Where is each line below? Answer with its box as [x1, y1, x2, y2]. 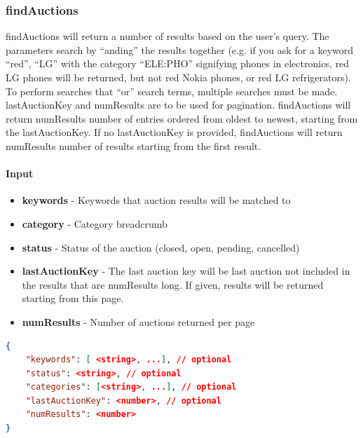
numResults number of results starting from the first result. [6, 138, 261, 153]
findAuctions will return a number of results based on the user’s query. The [6, 29, 329, 43]
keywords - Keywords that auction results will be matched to [22, 193, 291, 207]
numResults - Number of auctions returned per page [22, 314, 255, 329]
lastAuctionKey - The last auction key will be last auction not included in [22, 264, 350, 278]
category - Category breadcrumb [22, 216, 167, 231]
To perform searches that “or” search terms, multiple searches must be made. [6, 83, 338, 98]
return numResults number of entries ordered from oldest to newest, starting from [6, 111, 358, 125]
